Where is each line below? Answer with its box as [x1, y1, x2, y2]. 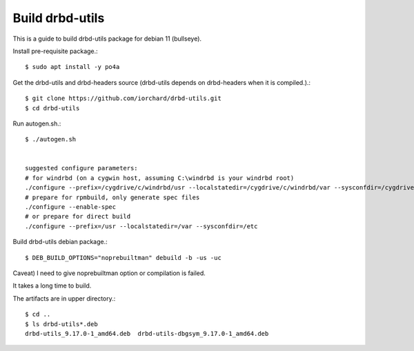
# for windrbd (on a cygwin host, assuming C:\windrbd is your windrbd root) [25, 174, 295, 182]
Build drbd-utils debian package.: [12, 238, 108, 246]
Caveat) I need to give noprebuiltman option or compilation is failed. [12, 269, 206, 277]
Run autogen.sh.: [12, 119, 61, 128]
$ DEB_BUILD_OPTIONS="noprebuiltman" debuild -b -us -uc [25, 254, 222, 261]
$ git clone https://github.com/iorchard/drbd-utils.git [25, 94, 222, 103]
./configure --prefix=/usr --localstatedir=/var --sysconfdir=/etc [25, 222, 258, 230]
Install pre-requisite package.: [12, 47, 98, 55]
